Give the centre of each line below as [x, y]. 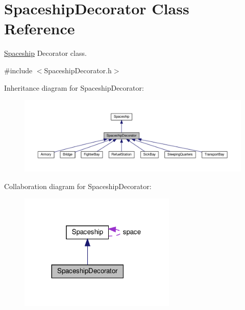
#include [18, 70]
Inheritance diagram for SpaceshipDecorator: [74, 87]
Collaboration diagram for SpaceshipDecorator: [78, 186]
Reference [40, 28]
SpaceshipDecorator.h [78, 70]
